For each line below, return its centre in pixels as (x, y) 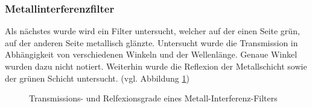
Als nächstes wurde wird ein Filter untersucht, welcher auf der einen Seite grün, (152, 31)
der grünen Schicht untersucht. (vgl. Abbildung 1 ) (97, 78)
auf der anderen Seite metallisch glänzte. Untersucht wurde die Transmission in (151, 42)
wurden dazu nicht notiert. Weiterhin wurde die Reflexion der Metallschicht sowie (156, 66)
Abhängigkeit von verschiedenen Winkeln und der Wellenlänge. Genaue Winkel (151, 54)
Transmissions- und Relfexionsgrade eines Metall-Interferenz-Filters (153, 98)
